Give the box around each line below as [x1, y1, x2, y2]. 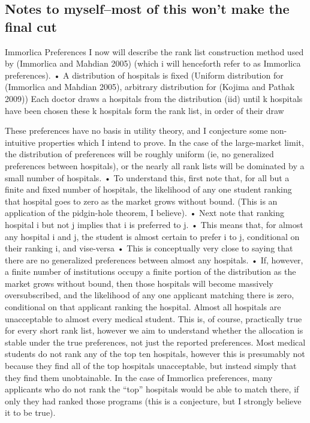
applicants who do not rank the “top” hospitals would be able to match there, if [5, 383, 299, 395]
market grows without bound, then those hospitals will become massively [5, 277, 273, 289]
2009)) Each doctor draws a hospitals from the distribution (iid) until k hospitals [5, 92, 303, 104]
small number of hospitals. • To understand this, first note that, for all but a [5, 171, 290, 184]
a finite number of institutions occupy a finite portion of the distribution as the [5, 265, 296, 278]
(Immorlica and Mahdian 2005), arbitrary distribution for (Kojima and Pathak [5, 80, 295, 93]
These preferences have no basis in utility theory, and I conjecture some [5, 124, 268, 137]
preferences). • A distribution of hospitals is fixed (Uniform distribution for [5, 68, 284, 81]
